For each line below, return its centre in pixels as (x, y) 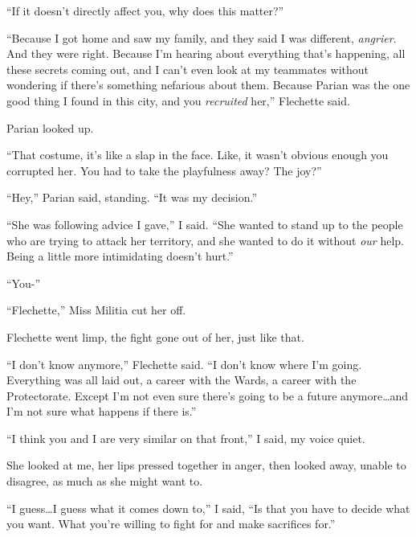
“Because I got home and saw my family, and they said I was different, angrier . (202, 37)
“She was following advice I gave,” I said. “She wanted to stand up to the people (205, 224)
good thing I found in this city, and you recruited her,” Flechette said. (178, 100)
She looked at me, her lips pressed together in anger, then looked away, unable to (206, 465)
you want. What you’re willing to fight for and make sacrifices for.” (171, 524)
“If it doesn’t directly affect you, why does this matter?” (145, 10)
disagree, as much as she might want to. (105, 481)
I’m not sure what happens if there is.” (102, 411)
